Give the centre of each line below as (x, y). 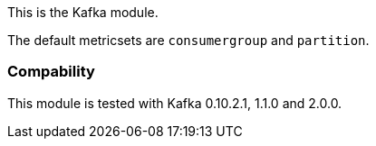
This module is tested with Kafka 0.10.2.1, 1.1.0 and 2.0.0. (175, 103)
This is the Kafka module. (83, 12)
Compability (51, 72)
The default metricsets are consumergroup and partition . (188, 40)
